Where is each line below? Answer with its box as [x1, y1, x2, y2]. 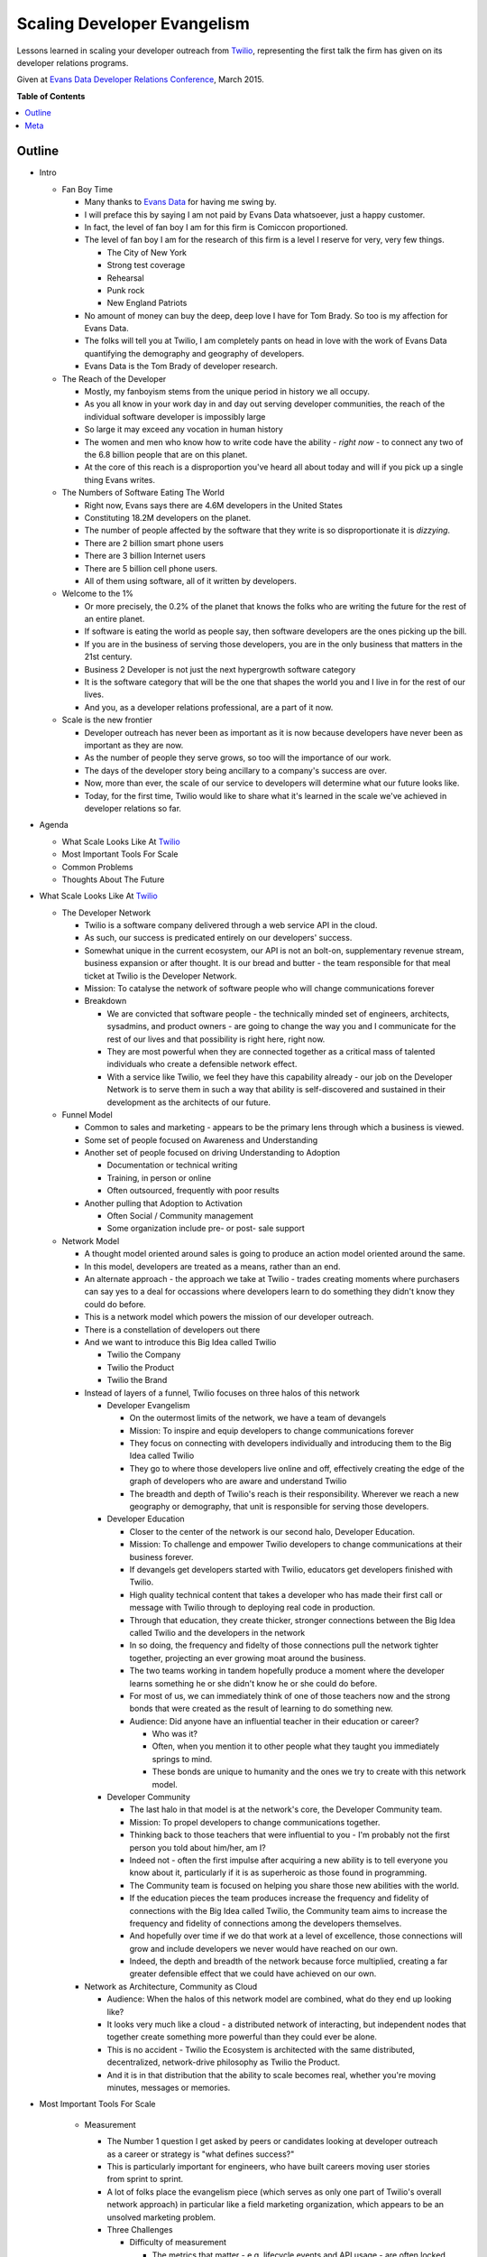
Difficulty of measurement [129, 2237, 227, 2248]
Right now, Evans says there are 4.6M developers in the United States [84, 499, 343, 510]
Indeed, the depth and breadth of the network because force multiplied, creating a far [129, 1955, 448, 1967]
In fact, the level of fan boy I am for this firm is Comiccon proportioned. [84, 221, 349, 232]
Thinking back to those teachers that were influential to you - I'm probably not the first [129, 1829, 450, 1841]
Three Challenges [106, 2224, 173, 2234]
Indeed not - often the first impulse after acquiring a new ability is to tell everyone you [129, 1854, 448, 1865]
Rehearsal [106, 272, 144, 283]
